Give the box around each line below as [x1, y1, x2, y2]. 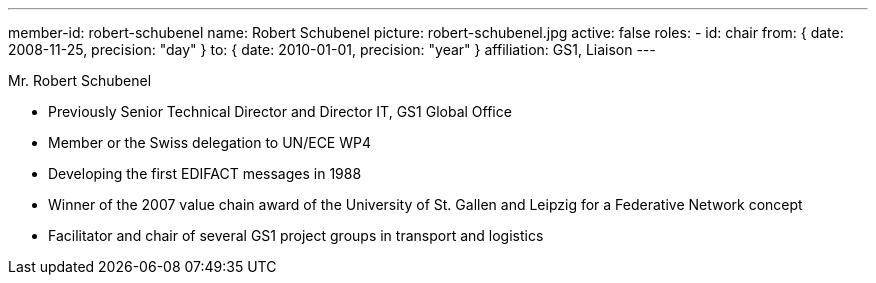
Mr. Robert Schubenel [8, 72, 152, 89]
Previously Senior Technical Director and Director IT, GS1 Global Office [48, 103, 512, 120]
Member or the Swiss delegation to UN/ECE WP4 [48, 134, 371, 151]
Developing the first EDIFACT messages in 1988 [48, 165, 362, 182]
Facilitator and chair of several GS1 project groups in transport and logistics [48, 227, 544, 244]
